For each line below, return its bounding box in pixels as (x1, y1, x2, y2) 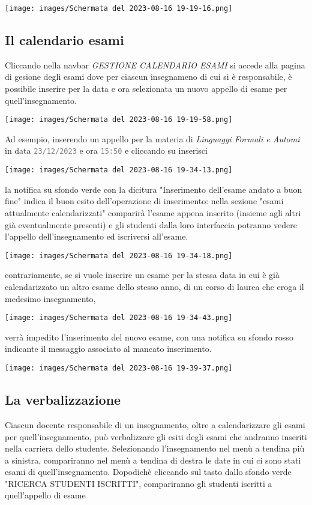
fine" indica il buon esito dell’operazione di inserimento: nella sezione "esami (5, 195, 284, 207)
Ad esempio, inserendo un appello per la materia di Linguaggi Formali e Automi (5, 132, 300, 145)
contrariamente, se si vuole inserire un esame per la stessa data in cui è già (5, 268, 280, 281)
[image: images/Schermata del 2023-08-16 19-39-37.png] (5, 364, 233, 373)
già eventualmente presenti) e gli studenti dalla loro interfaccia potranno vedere (5, 218, 297, 231)
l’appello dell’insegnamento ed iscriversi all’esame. (5, 230, 188, 243)
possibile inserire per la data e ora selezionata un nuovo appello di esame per (5, 82, 287, 95)
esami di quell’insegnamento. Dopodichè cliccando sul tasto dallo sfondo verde (5, 465, 292, 478)
